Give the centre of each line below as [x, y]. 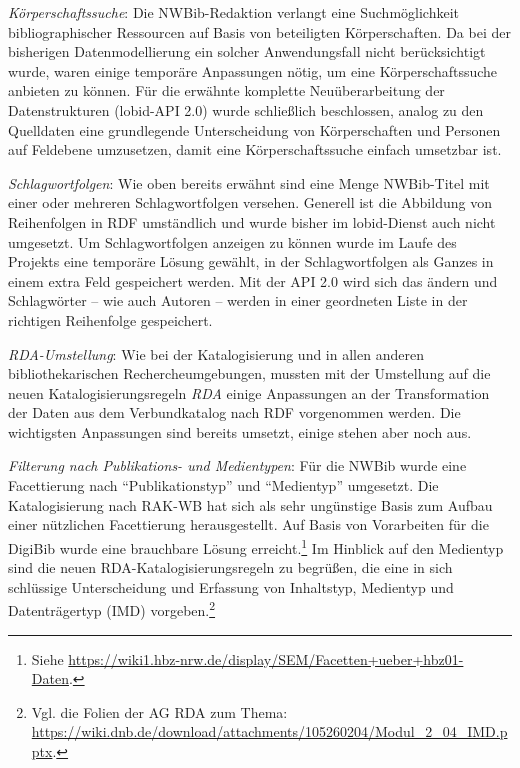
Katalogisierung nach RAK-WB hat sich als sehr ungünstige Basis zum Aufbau [250, 504]
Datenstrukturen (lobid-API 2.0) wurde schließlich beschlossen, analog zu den [246, 109]
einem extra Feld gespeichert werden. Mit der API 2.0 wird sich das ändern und [253, 280]
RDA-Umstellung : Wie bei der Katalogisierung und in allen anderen [216, 353]
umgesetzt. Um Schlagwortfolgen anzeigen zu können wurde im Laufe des [232, 241]
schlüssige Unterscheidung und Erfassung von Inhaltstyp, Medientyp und [231, 586]
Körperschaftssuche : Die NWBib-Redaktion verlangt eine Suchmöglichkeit [234, 12]
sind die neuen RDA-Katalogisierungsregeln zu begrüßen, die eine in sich [230, 567]
